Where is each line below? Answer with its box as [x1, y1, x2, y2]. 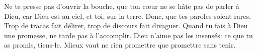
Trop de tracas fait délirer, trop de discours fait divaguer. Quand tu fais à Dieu [4, 20, 248, 31]
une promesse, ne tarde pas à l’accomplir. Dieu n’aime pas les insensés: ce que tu [4, 30, 253, 40]
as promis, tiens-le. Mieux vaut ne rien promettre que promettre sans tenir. [4, 40, 236, 50]
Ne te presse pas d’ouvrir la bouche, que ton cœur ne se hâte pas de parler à [4, 1, 239, 11]
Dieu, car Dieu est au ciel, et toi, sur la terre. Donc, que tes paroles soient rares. [4, 10, 251, 21]
